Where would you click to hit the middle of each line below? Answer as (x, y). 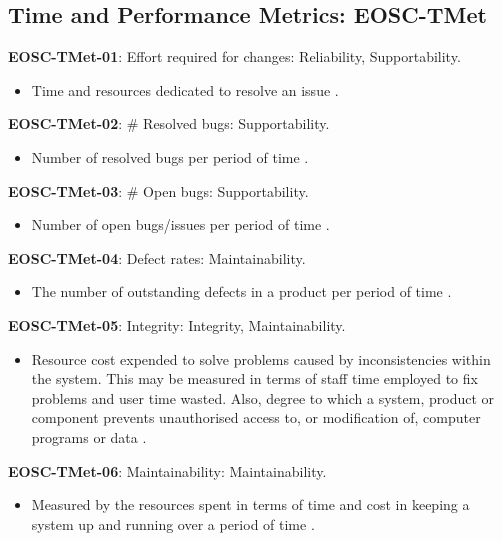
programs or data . (89, 436)
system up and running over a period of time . (173, 523)
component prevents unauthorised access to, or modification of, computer (256, 417)
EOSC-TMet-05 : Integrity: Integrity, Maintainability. (177, 324)
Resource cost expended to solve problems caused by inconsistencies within (261, 358)
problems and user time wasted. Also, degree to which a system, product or (263, 397)
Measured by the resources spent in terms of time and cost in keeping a (250, 504)
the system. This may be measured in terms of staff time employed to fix (254, 378)
